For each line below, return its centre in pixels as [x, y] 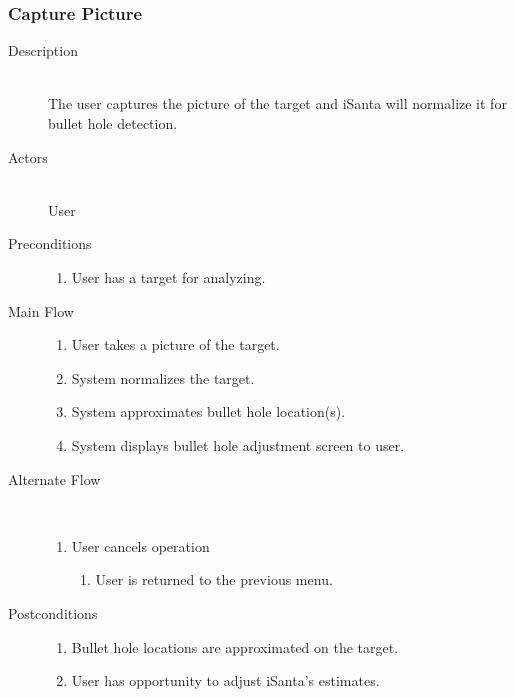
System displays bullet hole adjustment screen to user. [238, 444]
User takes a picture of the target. [175, 344]
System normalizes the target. [163, 377]
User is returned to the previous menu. [214, 579]
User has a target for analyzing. [168, 276]
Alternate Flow [54, 478]
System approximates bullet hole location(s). [208, 411]
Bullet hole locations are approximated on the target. [235, 646]
